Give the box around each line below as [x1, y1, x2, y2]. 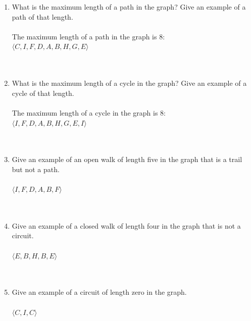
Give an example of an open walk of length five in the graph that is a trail [12, 154, 242, 165]
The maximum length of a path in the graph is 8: [12, 31, 165, 41]
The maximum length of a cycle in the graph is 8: [12, 107, 166, 118]
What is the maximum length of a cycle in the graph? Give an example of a [12, 78, 247, 88]
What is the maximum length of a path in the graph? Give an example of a [12, 2, 246, 12]
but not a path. [12, 164, 60, 174]
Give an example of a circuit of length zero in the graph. [12, 287, 187, 297]
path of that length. [12, 11, 73, 22]
